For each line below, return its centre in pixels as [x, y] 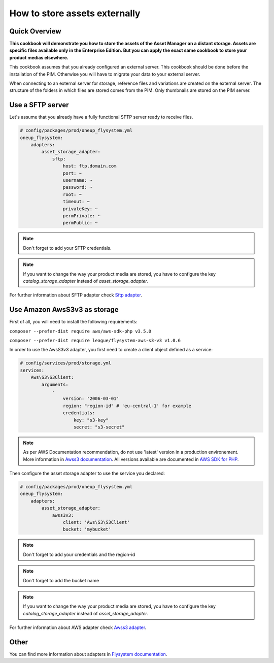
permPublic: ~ [80, 223]
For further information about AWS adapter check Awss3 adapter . [78, 627]
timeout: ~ [76, 202]
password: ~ [78, 187]
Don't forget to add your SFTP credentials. [67, 248]
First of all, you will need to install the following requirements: [73, 322]
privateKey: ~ [80, 209]
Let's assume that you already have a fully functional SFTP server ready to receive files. [101, 117]
